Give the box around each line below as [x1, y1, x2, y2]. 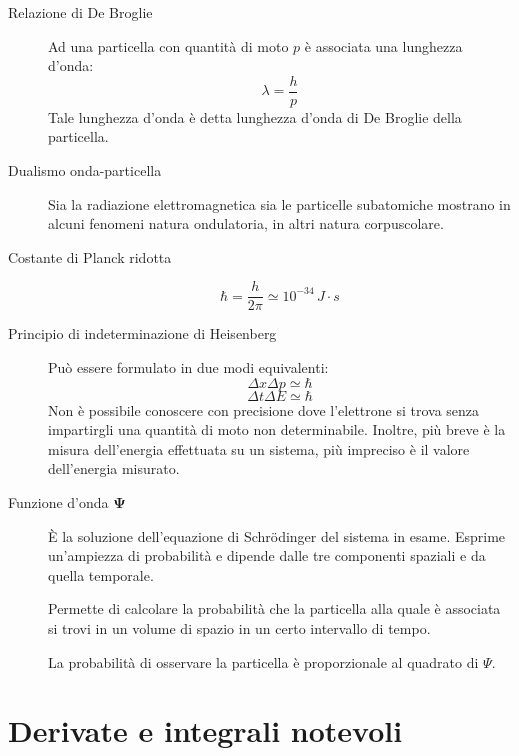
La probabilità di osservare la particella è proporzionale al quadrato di [48, 651, 479, 672]
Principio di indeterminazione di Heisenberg [8, 323, 277, 344]
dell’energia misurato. [48, 458, 180, 479]
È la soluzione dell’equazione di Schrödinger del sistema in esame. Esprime [48, 525, 506, 546]
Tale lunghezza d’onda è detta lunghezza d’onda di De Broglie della [48, 106, 462, 127]
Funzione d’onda [8, 492, 109, 513]
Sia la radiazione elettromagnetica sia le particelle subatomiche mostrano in [48, 193, 511, 214]
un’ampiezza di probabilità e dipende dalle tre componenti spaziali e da [48, 545, 486, 566]
